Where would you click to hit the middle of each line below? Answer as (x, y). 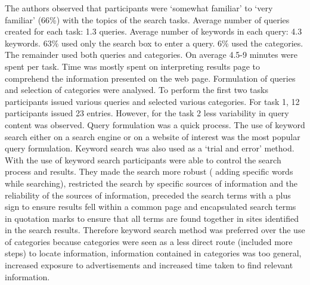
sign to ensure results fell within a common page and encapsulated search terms (151, 207)
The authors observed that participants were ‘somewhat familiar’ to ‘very (139, 8)
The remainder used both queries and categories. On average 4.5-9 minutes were (151, 55)
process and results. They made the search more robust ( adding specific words (149, 171)
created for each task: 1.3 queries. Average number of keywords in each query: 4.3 (154, 31)
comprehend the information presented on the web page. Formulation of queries (150, 78)
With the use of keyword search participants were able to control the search (143, 159)
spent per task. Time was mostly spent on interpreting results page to (133, 66)
